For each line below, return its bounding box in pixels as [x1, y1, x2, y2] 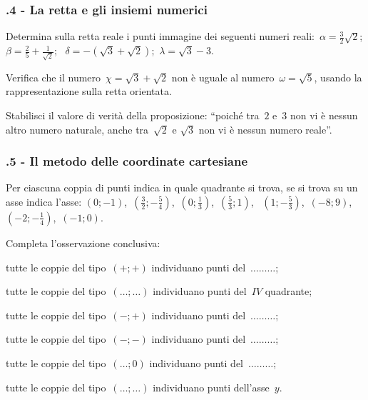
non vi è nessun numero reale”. [198, 121, 332, 136]
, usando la [314, 69, 362, 84]
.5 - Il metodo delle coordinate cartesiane [6, 152, 248, 170]
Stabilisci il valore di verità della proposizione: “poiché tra [6, 107, 260, 122]
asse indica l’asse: [6, 194, 82, 209]
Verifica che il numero [6, 69, 101, 84]
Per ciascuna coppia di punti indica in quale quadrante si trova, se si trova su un [6, 180, 358, 195]
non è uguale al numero [171, 69, 275, 84]
